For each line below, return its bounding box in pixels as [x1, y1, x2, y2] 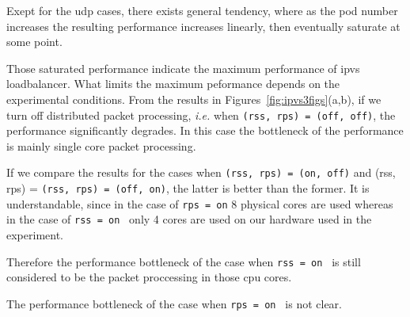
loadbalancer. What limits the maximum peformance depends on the [6, 75, 340, 92]
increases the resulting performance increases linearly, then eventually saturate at [6, 17, 401, 34]
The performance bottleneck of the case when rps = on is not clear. [6, 295, 342, 311]
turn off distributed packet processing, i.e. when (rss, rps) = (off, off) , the [6, 106, 396, 123]
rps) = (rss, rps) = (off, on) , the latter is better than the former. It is [6, 180, 370, 197]
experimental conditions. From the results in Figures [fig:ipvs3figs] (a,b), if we [6, 90, 382, 107]
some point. [6, 33, 63, 50]
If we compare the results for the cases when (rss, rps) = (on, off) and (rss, [6, 164, 396, 181]
